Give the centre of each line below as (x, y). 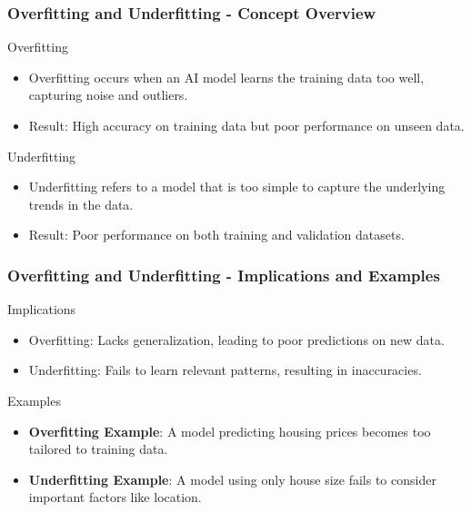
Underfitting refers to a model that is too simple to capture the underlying (237, 187)
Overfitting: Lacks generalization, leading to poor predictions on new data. (236, 339)
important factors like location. (115, 497)
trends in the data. (81, 204)
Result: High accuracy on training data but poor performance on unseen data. (246, 125)
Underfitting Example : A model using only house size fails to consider (232, 479)
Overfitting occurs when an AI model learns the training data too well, (226, 77)
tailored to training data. (98, 449)
